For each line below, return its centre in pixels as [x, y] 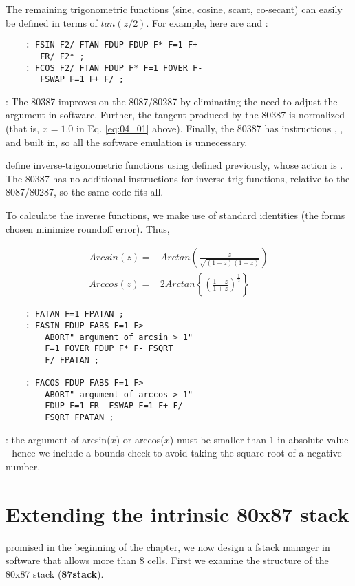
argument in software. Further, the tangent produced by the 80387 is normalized [175, 115]
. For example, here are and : [207, 22]
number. [23, 466]
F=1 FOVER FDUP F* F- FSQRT [109, 349]
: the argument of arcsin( [58, 439]
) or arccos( [140, 439]
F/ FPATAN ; [72, 360]
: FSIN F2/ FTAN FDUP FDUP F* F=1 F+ [111, 45]
